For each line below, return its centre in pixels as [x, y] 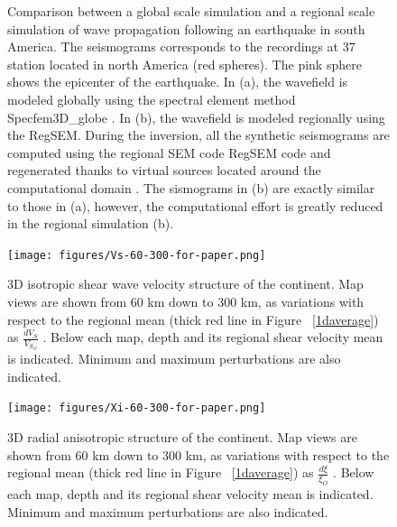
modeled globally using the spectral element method [152, 99]
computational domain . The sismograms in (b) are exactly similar [191, 187]
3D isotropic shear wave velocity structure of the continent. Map [185, 284]
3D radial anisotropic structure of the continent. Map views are [182, 436]
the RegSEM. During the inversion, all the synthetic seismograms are [198, 135]
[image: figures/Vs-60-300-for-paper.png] [137, 255]
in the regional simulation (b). [91, 223]
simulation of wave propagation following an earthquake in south [186, 28]
